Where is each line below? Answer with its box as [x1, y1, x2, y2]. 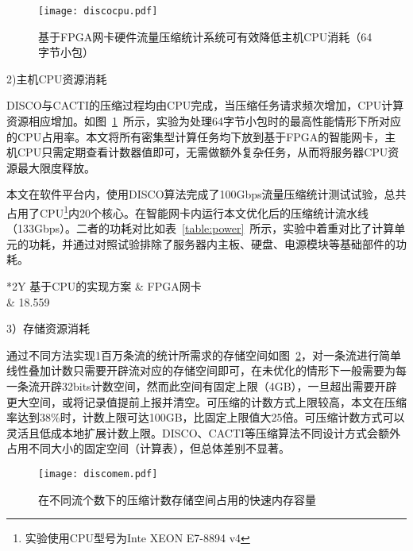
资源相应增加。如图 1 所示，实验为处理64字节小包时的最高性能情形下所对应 [6, 113, 401, 129]
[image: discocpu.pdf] [38, 6, 158, 17]
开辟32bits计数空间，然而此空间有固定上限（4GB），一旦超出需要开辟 [39, 378, 397, 394]
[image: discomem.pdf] [38, 468, 158, 480]
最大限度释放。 [17, 159, 95, 175]
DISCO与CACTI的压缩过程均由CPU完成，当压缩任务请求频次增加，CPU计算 [6, 97, 404, 114]
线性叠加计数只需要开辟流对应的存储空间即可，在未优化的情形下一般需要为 [6, 362, 396, 379]
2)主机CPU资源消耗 [6, 70, 107, 87]
